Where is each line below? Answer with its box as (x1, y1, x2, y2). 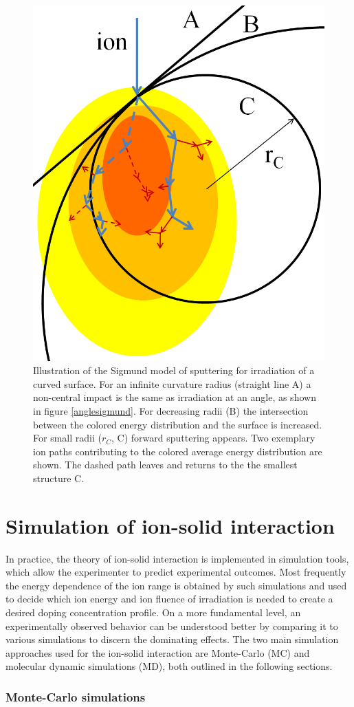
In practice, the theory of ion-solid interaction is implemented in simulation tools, (5, 551, 349, 565)
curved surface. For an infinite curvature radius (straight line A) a (33, 376, 311, 391)
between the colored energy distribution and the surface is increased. (33, 417, 322, 431)
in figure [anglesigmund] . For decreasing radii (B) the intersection (33, 403, 309, 417)
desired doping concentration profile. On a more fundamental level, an (5, 605, 301, 619)
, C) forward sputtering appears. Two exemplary (111, 431, 316, 445)
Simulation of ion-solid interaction (5, 511, 335, 539)
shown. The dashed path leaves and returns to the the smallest (33, 457, 298, 472)
